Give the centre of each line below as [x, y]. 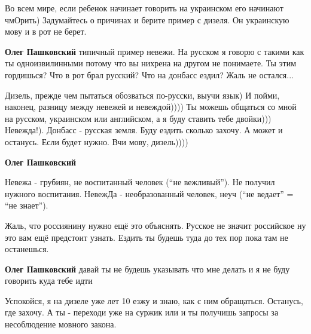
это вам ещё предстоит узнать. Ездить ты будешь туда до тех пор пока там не [147, 237]
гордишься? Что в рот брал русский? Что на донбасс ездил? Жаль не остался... [149, 74]
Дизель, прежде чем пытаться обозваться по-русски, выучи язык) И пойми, [142, 95]
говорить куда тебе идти [49, 281]
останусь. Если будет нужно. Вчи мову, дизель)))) [97, 141]
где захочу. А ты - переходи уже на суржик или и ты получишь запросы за [142, 312]
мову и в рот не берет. [46, 31]
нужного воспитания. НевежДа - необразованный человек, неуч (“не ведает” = [149, 193]
